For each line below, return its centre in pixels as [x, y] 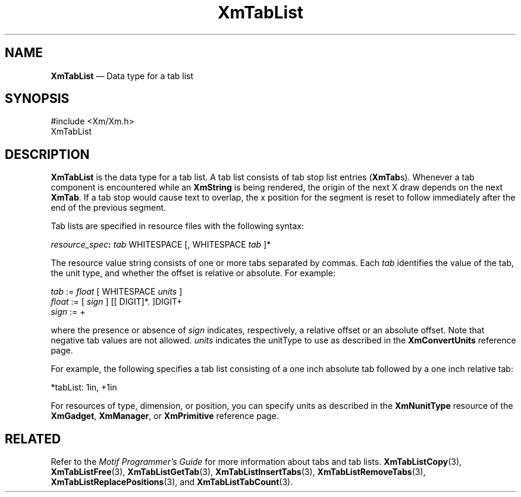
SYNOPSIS [37, 99]
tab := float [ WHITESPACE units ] [117, 292]
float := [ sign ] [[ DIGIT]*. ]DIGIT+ [117, 302]
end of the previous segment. [109, 208]
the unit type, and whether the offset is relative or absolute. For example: [193, 273]
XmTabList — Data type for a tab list [122, 76]
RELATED [33, 439]
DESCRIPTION [47, 154]
